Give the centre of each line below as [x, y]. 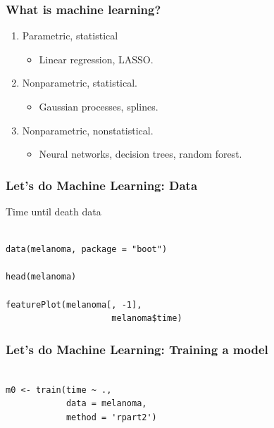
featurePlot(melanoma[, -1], [74, 304]
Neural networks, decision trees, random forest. [141, 154]
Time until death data [54, 211]
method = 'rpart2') [111, 417]
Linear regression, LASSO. [96, 59]
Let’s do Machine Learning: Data [102, 185]
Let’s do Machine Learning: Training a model [137, 349]
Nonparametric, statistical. [80, 83]
